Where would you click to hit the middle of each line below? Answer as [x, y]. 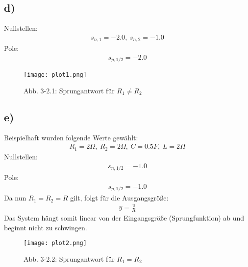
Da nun [15, 198]
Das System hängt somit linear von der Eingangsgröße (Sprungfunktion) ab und [124, 218]
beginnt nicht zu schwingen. [46, 227]
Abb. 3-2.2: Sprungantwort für [69, 258]
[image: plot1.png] [55, 75]
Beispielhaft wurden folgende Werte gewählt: [71, 137]
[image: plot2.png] [55, 243]
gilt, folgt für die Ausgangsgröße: [119, 198]
